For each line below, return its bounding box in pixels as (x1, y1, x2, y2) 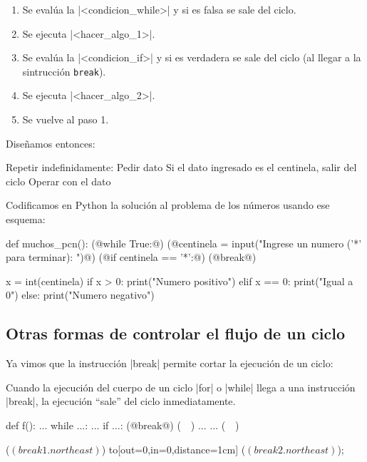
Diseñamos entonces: (6, 135, 95, 150)
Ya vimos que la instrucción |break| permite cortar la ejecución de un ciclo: (6, 356, 334, 371)
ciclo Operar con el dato (6, 173, 111, 188)
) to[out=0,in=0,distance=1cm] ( (101, 441, 246, 456)
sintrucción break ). (22, 63, 106, 78)
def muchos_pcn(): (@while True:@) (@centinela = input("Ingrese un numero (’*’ (6, 235, 362, 250)
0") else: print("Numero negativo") (6, 287, 155, 302)
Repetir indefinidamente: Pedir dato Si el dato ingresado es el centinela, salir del (6, 160, 357, 175)
